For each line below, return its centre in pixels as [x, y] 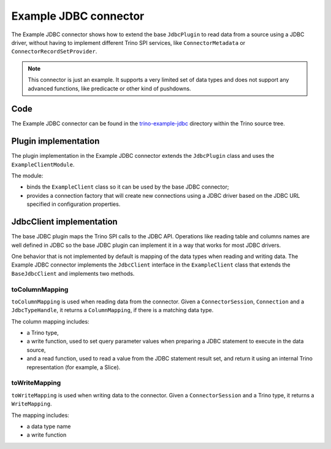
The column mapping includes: [50, 321]
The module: [27, 176]
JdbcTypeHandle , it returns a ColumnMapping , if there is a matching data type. [112, 310]
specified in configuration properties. [74, 204]
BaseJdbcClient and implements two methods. [73, 273]
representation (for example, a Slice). [74, 367]
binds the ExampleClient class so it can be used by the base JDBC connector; [128, 187]
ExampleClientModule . [43, 164]
